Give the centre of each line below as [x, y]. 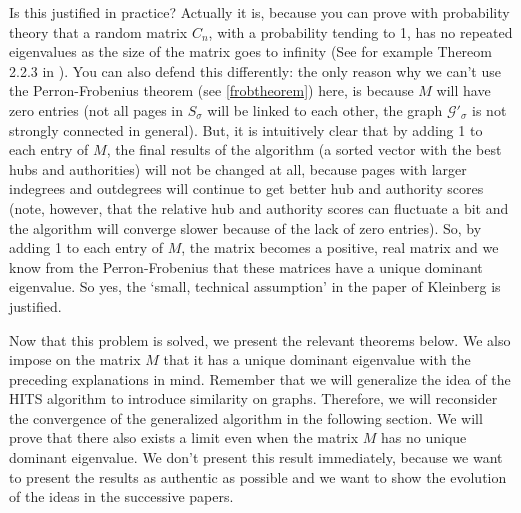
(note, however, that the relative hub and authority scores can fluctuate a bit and [259, 207]
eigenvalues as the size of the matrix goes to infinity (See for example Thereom [250, 51]
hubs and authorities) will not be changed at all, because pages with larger [238, 168]
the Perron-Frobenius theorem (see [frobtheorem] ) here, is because [211, 90]
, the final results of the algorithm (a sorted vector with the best [304, 149]
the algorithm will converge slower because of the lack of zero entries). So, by [245, 227]
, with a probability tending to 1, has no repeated [360, 31]
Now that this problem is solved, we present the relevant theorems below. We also [260, 339]
